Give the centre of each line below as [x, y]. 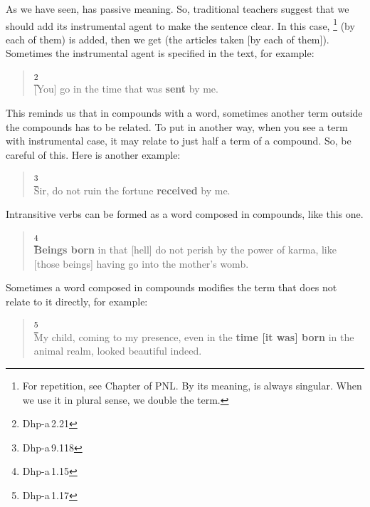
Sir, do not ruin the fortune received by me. [132, 190]
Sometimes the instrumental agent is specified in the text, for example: [160, 53]
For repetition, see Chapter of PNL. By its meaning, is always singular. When [192, 386]
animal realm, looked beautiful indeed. [118, 351]
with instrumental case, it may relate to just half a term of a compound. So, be [179, 141]
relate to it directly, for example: [77, 301]
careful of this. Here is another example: [93, 154]
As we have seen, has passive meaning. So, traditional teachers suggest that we [178, 9]
